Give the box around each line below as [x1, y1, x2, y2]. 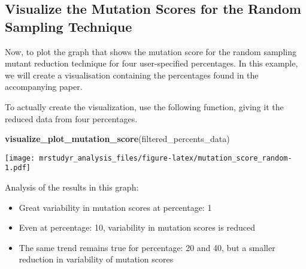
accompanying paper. [5, 80, 83, 93]
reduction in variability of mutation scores [19, 253, 174, 265]
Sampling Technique [5, 17, 132, 35]
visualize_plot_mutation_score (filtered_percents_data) [5, 132, 230, 145]
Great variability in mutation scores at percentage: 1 [19, 201, 212, 213]
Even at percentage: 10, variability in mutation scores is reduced [19, 221, 255, 234]
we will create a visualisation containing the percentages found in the [5, 68, 259, 81]
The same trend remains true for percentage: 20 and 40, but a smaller [19, 241, 275, 253]
